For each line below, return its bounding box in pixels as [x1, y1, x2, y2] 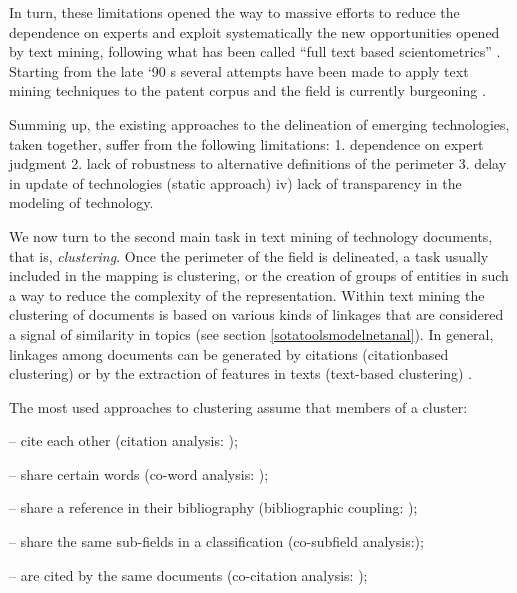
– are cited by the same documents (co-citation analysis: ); [9, 564, 368, 585]
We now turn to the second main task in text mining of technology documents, [9, 225, 493, 246]
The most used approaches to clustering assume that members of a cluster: [9, 396, 468, 417]
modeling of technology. [9, 192, 154, 213]
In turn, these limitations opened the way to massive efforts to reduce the [9, 2, 460, 22]
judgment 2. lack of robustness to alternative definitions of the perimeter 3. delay [9, 153, 507, 174]
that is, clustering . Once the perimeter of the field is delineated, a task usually [9, 245, 489, 266]
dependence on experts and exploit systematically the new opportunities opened [9, 21, 500, 42]
